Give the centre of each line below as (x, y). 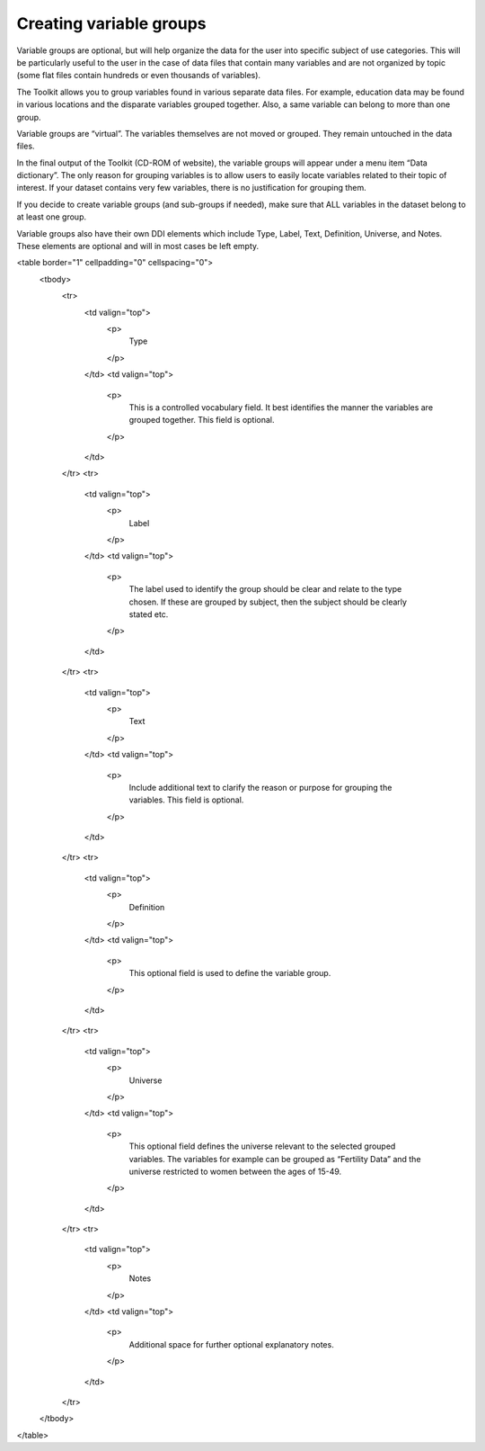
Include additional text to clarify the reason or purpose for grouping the (260, 787)
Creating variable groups (111, 23)
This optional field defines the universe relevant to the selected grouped (262, 1146)
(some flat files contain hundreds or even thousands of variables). (138, 76)
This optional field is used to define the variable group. (230, 973)
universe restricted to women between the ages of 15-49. (235, 1171)
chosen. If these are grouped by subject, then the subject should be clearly (268, 602)
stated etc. (149, 614)
